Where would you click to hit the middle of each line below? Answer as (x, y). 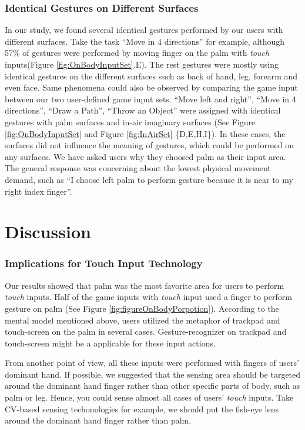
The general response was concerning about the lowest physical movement (138, 168)
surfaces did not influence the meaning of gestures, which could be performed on (150, 145)
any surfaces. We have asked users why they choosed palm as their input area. (145, 156)
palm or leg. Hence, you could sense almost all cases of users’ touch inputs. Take (149, 397)
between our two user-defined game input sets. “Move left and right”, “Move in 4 (150, 99)
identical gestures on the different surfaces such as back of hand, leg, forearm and (151, 76)
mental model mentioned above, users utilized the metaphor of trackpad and (143, 320)
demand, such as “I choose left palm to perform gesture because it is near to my (149, 179)
